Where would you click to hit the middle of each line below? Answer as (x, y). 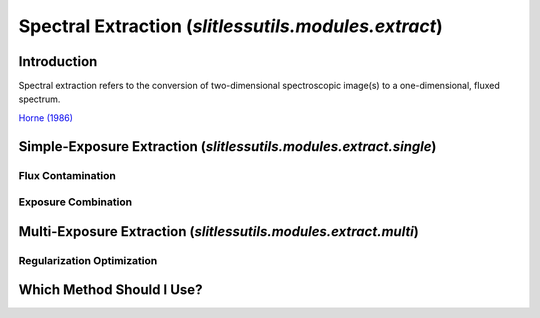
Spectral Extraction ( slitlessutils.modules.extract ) (231, 26)
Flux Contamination (67, 175)
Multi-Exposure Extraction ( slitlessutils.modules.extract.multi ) (218, 231)
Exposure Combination (75, 202)
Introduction (58, 61)
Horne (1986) (46, 117)
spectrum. (39, 99)
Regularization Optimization (88, 260)
